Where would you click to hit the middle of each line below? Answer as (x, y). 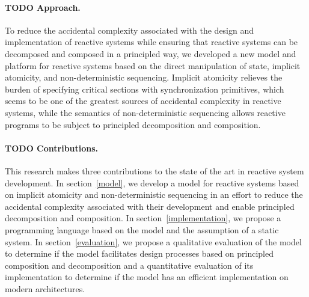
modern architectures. (45, 288)
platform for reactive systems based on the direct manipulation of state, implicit (153, 65)
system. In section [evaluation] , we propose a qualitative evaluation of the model (153, 241)
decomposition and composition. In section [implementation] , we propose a (143, 218)
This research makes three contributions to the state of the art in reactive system (154, 170)
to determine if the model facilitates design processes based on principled (139, 253)
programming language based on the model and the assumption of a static (142, 229)
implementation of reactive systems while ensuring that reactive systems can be (151, 42)
